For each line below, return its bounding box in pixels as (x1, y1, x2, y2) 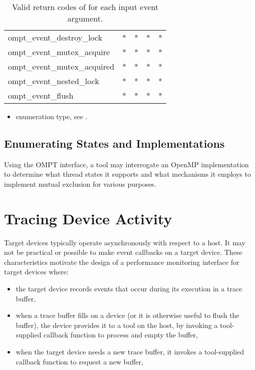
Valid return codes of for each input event (12, 1, 159, 13)
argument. (67, 13, 103, 24)
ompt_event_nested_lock (8, 75, 99, 87)
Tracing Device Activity (4, 208, 172, 228)
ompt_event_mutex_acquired (8, 61, 115, 72)
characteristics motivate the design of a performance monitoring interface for (4, 256, 239, 267)
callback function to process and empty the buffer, (44, 329, 198, 340)
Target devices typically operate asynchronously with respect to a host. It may (4, 237, 245, 247)
